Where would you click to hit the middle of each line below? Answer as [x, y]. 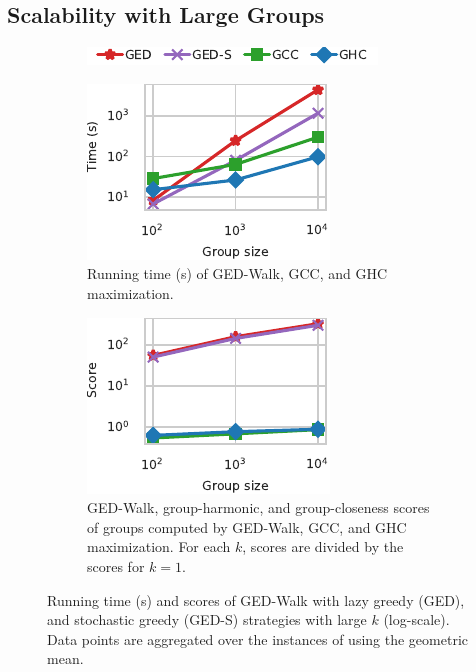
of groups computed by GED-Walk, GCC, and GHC [247, 526]
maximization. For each [159, 546]
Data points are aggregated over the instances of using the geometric [258, 638]
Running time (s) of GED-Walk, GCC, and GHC [237, 273]
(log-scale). [416, 619]
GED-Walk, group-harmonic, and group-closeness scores [258, 507]
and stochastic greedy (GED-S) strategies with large [207, 619]
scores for [116, 565]
